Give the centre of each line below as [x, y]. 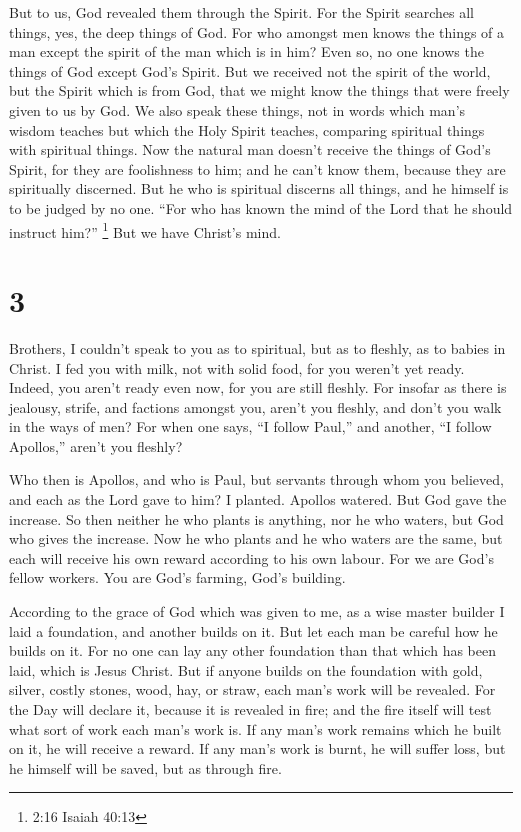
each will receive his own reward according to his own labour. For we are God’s [251, 557]
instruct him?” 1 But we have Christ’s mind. [145, 230]
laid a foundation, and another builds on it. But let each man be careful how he [253, 630]
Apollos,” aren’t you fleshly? [96, 445]
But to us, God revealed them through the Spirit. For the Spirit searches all [241, 12]
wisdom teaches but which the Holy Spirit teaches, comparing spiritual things [247, 129]
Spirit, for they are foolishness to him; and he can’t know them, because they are [257, 168]
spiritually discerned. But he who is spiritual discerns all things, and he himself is [259, 188]
